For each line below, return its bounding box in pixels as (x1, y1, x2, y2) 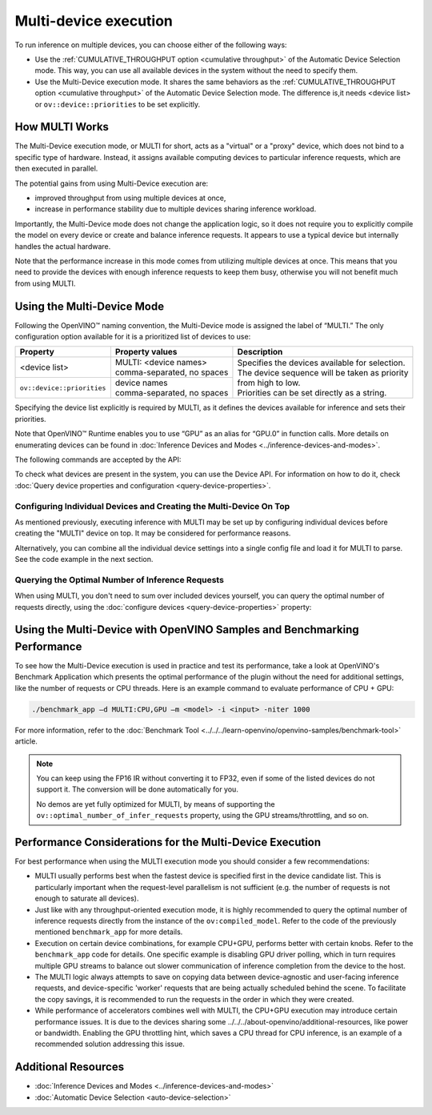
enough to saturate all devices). (34, 893, 139, 904)
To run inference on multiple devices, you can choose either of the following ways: (14, 40, 287, 50)
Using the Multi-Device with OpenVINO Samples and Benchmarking (14, 623, 359, 636)
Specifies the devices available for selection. (237, 357, 406, 368)
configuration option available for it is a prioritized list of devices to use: (14, 332, 251, 341)
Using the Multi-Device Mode (14, 299, 164, 313)
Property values (114, 347, 178, 358)
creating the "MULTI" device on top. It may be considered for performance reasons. (14, 528, 291, 538)
